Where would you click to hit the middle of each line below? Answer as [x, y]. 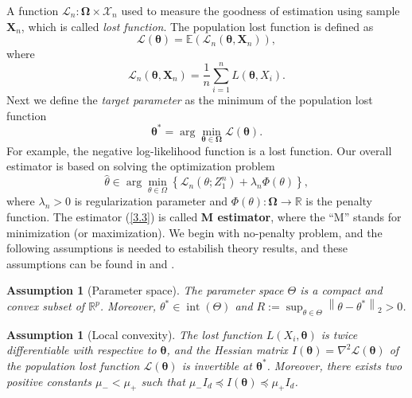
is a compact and [341, 290]
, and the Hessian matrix [227, 350]
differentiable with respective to [82, 350]
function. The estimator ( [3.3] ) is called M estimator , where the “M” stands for [204, 217]
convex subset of [46, 306]
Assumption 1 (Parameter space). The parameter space [145, 290]
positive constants [49, 381]
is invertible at [217, 365]
